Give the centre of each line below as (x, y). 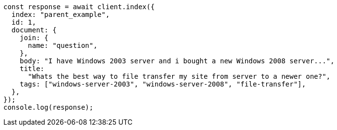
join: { (34, 38)
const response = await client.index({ (79, 7)
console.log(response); (48, 107)
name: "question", (63, 45)
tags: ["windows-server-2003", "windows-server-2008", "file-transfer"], (163, 84)
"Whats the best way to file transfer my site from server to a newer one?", (179, 76)
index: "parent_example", (61, 14)
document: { (34, 30)
